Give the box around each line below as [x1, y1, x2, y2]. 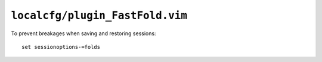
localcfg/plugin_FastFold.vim [11, 9, 188, 22]
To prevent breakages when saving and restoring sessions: [11, 30, 156, 37]
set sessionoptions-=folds [21, 44, 101, 50]
